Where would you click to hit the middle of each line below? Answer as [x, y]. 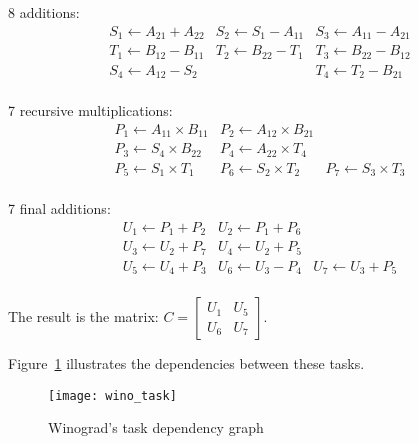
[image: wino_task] [112, 395]
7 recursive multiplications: [90, 110]
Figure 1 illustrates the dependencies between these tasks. [186, 363]
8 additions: [44, 12]
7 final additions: [59, 208]
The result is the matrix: [83, 316]
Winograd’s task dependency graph [156, 427]
